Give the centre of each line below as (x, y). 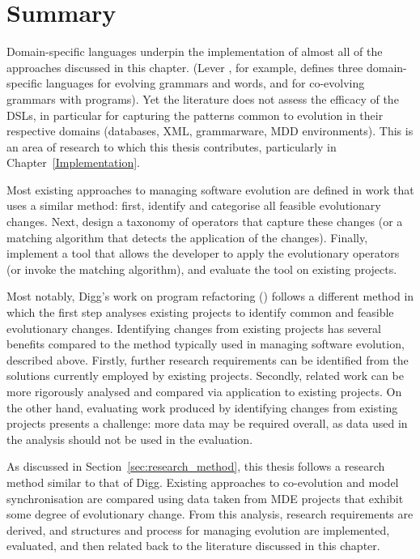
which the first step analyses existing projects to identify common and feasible (200, 312)
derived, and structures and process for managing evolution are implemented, (198, 529)
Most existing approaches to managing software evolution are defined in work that (210, 189)
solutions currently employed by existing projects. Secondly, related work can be (205, 376)
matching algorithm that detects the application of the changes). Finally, (187, 237)
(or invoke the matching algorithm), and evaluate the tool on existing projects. (202, 269)
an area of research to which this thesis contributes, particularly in (172, 146)
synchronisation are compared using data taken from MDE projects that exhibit (205, 498)
